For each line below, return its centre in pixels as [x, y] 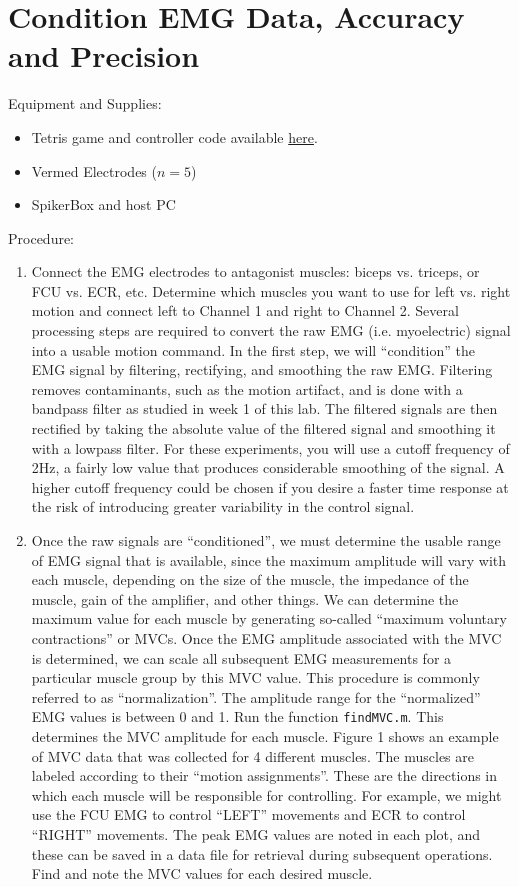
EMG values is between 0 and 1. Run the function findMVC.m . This [237, 716]
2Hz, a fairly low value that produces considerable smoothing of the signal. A [268, 467]
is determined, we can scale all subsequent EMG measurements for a [241, 657]
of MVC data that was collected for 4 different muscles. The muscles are [252, 755]
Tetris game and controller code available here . [174, 136]
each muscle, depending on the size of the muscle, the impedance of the [250, 579]
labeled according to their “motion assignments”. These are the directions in [264, 775]
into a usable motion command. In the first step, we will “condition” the [253, 349]
